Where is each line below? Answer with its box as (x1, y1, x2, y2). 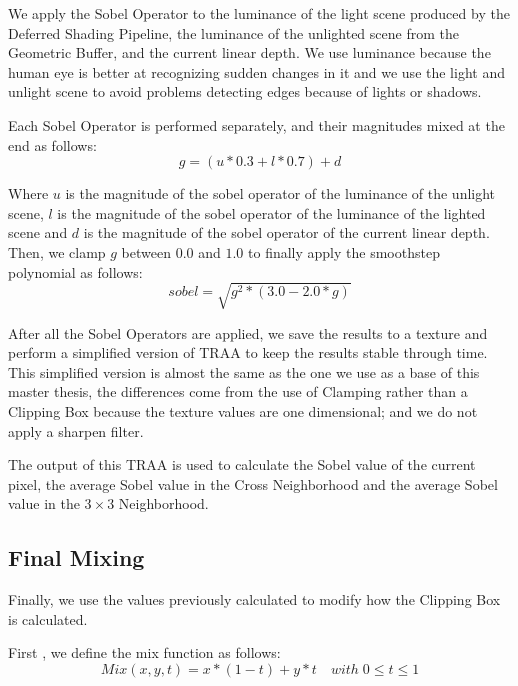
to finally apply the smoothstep (248, 241, 440, 262)
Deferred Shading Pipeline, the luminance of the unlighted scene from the (8, 22, 459, 43)
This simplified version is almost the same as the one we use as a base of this (8, 361, 480, 382)
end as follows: (8, 134, 97, 155)
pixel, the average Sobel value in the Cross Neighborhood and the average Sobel (8, 473, 498, 494)
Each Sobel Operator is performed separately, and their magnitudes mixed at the (8, 114, 505, 135)
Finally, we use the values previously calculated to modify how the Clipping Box (8, 589, 501, 610)
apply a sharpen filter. (8, 420, 144, 441)
